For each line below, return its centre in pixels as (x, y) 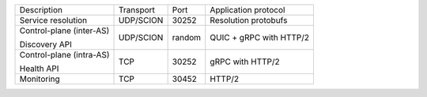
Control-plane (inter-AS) (64, 30)
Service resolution (53, 20)
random (187, 37)
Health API (39, 69)
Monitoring (40, 79)
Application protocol (248, 10)
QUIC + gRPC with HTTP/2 (260, 37)
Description (41, 10)
